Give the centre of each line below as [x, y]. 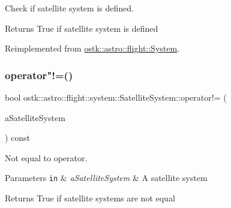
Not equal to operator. [46, 157]
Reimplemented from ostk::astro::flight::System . [92, 48]
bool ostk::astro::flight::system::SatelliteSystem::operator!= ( [116, 97]
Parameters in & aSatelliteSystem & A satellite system [106, 178]
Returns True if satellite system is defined [82, 28]
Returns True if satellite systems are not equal [90, 198]
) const [18, 138]
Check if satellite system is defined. [69, 8]
